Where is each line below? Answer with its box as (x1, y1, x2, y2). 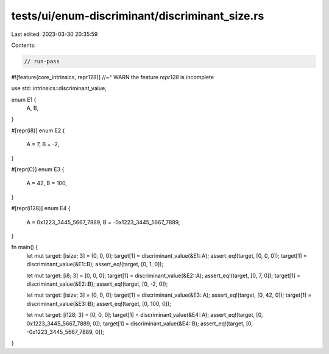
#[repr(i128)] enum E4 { (11, 205, 71, 212)
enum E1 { (11, 96, 37, 103)
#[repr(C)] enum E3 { (11, 166, 65, 173)
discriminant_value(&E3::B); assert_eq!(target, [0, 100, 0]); (26, 300, 172, 307)
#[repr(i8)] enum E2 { (11, 127, 65, 134)
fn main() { (11, 244, 38, 251)
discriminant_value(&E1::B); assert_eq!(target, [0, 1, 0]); (26, 261, 164, 268)
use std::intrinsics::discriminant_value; (11, 85, 107, 92)
